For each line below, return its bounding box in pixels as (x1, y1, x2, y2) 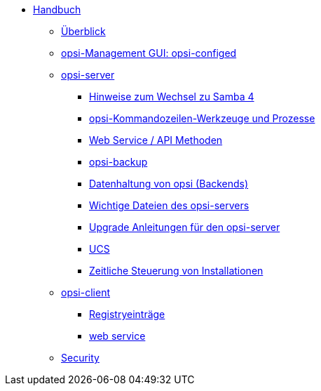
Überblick (61, 25, 106, 37)
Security (61, 352, 100, 364)
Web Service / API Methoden (89, 134, 223, 146)
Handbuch (33, 4, 81, 15)
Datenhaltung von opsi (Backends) (89, 178, 249, 190)
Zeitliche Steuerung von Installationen (89, 265, 264, 277)
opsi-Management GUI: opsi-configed (61, 47, 237, 59)
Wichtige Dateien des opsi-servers (89, 199, 250, 211)
